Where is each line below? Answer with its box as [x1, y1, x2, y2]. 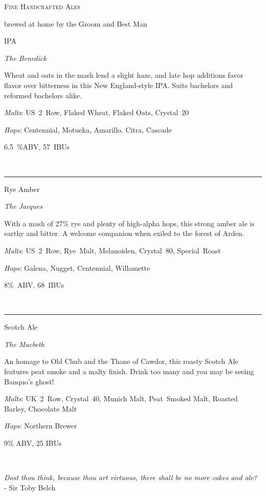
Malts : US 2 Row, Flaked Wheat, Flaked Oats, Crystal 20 [4, 107, 189, 118]
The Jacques [4, 201, 42, 211]
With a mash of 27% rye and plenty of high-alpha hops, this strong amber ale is [4, 218, 255, 228]
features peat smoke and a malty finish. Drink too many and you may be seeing [4, 366, 254, 377]
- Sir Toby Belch [4, 482, 56, 492]
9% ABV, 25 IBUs [4, 438, 62, 448]
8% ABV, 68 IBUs [4, 279, 64, 290]
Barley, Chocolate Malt [4, 403, 77, 414]
